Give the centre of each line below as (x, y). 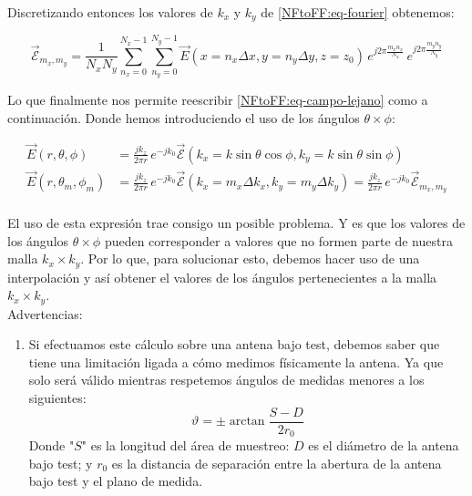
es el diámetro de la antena (384, 445)
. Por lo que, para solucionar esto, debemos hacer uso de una (250, 258)
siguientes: (57, 398)
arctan (247, 422)
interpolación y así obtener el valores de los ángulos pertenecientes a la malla (222, 277)
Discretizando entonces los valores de (110, 12)
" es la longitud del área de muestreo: (185, 445)
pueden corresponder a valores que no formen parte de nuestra (278, 240)
